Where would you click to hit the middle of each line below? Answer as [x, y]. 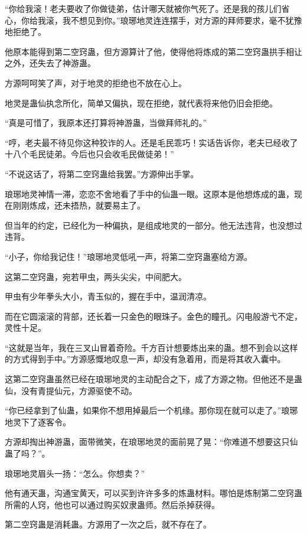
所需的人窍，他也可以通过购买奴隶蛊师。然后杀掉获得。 [112, 504]
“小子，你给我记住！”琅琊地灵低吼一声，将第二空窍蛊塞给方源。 [129, 256]
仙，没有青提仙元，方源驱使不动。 [71, 390]
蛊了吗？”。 [27, 453]
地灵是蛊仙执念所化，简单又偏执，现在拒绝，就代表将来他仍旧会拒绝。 [141, 102]
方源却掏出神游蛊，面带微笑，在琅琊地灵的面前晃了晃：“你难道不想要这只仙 [151, 442]
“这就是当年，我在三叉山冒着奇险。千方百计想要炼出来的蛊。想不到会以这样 [151, 347]
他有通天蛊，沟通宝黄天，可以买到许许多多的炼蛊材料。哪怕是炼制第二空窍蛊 [153, 493]
